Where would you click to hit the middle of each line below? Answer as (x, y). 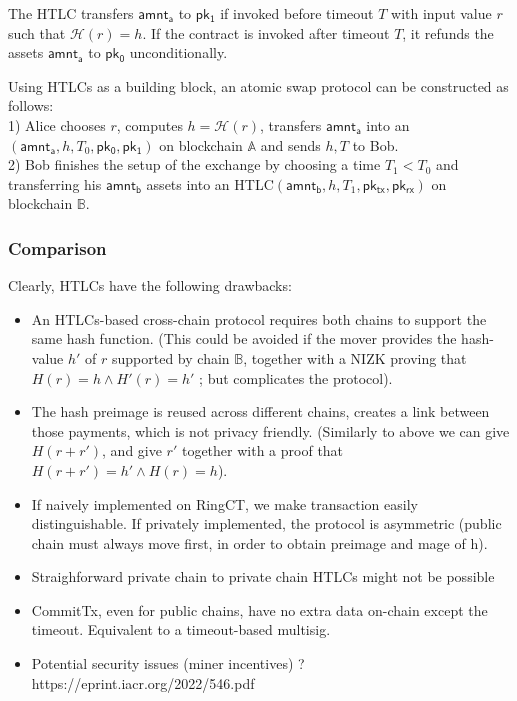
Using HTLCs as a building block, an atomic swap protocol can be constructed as (258, 85)
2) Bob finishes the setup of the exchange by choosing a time (194, 164)
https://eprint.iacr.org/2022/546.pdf (143, 682)
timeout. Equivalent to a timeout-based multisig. (181, 629)
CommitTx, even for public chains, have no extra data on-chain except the (259, 609)
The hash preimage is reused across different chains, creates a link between (260, 411)
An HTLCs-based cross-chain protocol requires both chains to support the (259, 318)
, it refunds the (448, 32)
